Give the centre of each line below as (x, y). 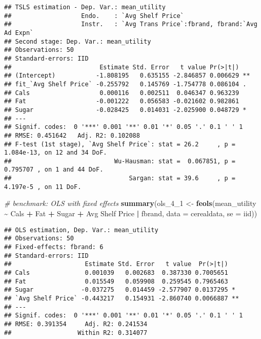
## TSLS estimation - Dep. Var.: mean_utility (85, 7)
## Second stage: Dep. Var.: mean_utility (78, 41)
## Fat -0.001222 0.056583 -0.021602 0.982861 (122, 101)
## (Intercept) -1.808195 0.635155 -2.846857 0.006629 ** (127, 76)
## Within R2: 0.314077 (76, 333)
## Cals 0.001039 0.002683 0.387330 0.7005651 (116, 272)
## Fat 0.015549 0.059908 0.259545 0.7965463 (116, 281)
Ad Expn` (19, 33)
